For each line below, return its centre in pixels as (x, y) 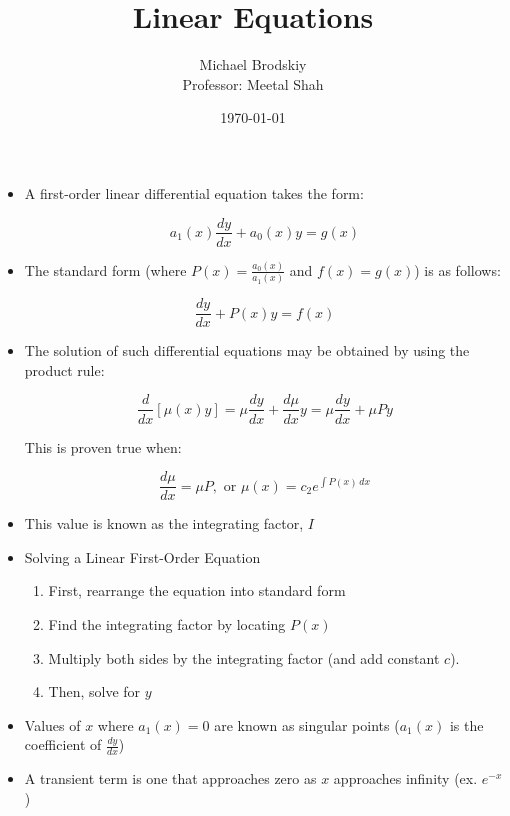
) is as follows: (457, 269)
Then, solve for (94, 691)
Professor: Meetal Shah (253, 83)
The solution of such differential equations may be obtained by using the (247, 350)
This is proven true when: (103, 446)
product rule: (64, 369)
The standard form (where (105, 269)
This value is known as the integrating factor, (164, 523)
